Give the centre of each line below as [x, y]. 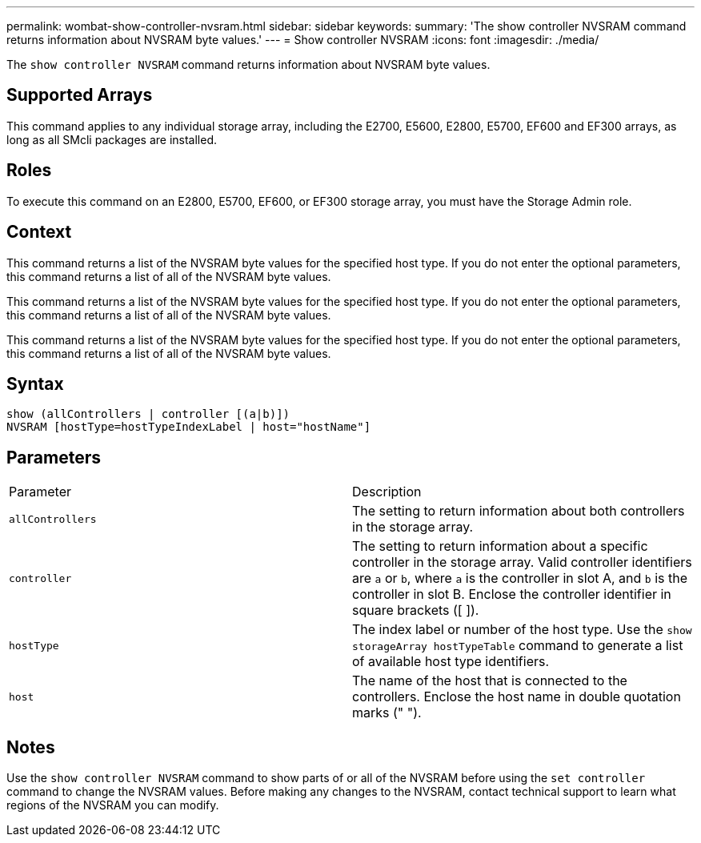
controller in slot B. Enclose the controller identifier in [512, 594]
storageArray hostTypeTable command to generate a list [518, 646]
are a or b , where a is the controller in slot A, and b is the [520, 578]
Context [39, 232]
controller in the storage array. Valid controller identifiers [522, 562]
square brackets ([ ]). [416, 610]
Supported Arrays [80, 95]
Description [387, 492]
